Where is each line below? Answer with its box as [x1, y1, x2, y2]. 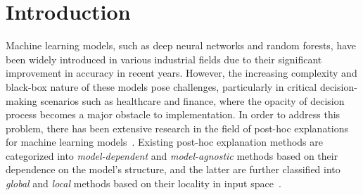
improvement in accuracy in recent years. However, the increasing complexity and [6, 65, 357, 80]
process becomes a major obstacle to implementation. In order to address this [6, 107, 340, 122]
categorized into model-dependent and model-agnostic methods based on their [6, 148, 338, 163]
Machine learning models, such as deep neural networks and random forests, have [6, 38, 357, 53]
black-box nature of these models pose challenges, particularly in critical [6, 79, 317, 94]
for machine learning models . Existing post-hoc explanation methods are [6, 134, 323, 149]
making [6, 93, 37, 108]
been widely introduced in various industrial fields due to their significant [6, 51, 322, 66]
